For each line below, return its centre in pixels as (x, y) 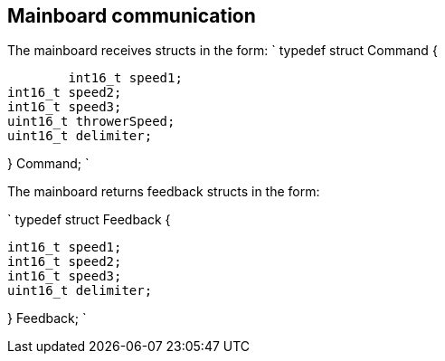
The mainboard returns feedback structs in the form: (164, 192)
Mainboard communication (132, 16)
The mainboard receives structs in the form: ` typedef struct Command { (222, 51)
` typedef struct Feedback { (89, 220)
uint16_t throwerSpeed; (91, 122)
